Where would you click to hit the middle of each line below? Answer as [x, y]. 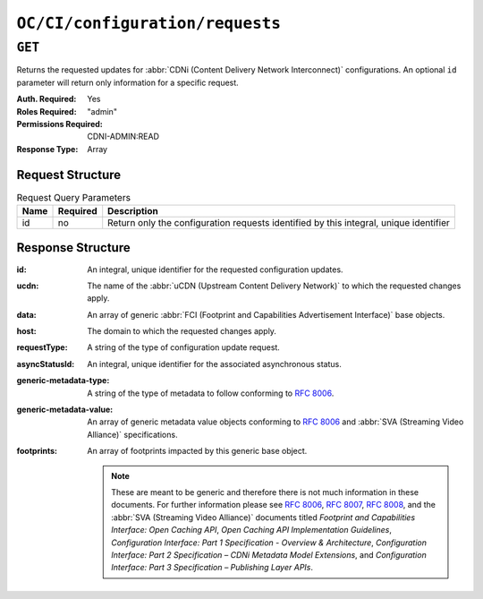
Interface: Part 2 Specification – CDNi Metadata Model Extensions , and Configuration [269, 554]
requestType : [42, 347]
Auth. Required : [47, 99]
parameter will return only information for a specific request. [127, 82]
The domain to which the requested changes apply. [182, 331]
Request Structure [69, 175]
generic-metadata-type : [63, 381]
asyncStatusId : [46, 364]
